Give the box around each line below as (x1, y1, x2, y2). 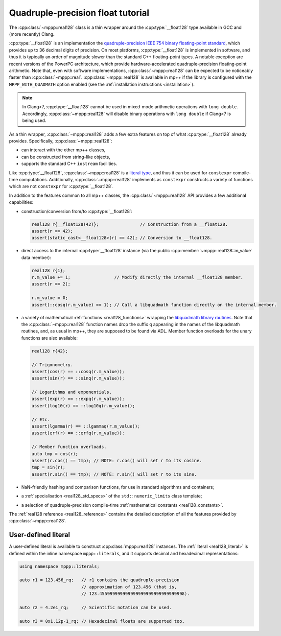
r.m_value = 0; (31, 295, 68, 301)
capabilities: (9, 199, 34, 205)
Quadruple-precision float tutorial (9, 7, 149, 18)
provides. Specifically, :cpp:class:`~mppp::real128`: (9, 138, 112, 144)
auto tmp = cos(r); (31, 451, 78, 456)
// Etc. (31, 417, 50, 422)
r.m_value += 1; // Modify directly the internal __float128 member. (31, 275, 243, 280)
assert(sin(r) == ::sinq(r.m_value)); (31, 376, 125, 381)
